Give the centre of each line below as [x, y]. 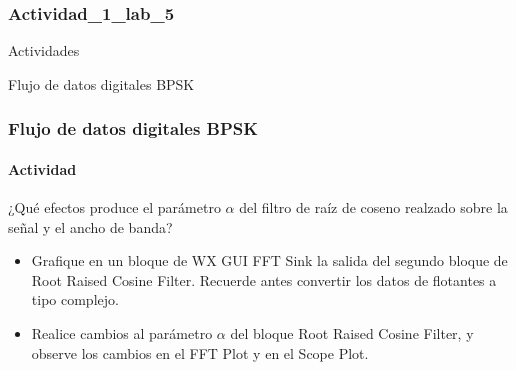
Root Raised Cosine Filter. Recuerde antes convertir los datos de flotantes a [264, 279]
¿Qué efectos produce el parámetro [114, 207]
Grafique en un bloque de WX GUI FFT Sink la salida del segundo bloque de [269, 260]
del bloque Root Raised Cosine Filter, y [352, 333]
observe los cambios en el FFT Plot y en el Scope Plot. [200, 352]
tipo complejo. [75, 299]
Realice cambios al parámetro [122, 333]
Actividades [44, 50]
